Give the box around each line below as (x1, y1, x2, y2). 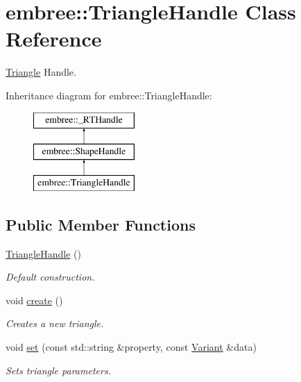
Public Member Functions (6, 213, 196, 235)
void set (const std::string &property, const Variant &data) (6, 340, 257, 354)
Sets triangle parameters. (6, 363, 111, 377)
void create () (6, 292, 63, 307)
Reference (6, 24, 102, 53)
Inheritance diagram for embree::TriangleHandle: (6, 88, 212, 102)
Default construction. (6, 269, 95, 284)
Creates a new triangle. (6, 316, 104, 331)
